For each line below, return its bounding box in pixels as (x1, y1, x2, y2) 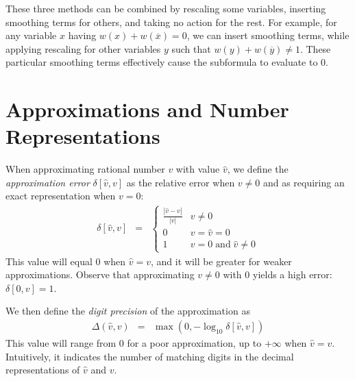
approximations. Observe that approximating (5, 267, 195, 282)
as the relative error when (126, 175, 235, 189)
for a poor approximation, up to (127, 335, 262, 349)
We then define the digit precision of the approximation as (5, 304, 250, 318)
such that (171, 41, 211, 56)
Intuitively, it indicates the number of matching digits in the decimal (5, 349, 294, 363)
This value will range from (5, 335, 117, 349)
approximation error (5, 175, 90, 189)
